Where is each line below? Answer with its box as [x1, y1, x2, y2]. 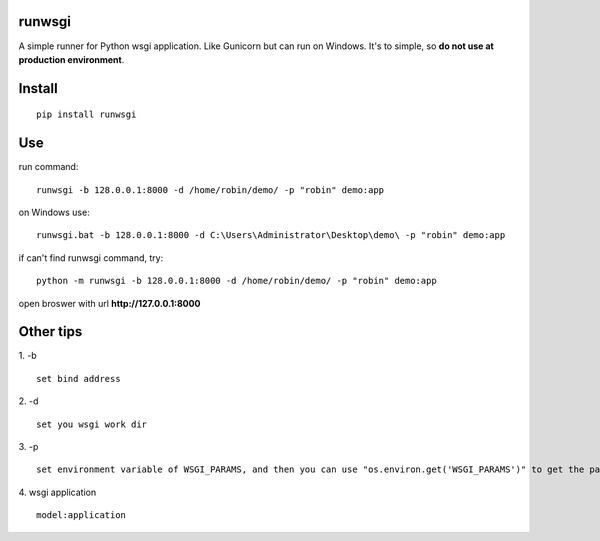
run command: [18, 161, 79, 173]
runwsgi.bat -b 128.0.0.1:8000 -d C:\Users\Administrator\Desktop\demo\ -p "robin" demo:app [36, 230, 506, 241]
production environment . [18, 53, 125, 65]
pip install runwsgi [36, 109, 137, 120]
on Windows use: [18, 206, 90, 218]
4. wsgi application [18, 486, 97, 498]
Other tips [18, 323, 83, 340]
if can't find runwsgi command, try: [18, 251, 164, 264]
